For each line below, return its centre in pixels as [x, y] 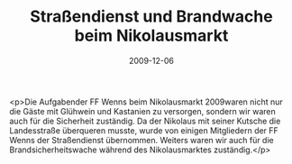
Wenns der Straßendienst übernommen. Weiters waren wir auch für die [141, 140]
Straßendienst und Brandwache [151, 17]
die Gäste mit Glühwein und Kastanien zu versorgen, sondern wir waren [143, 111]
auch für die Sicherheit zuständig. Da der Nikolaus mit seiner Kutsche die [145, 121]
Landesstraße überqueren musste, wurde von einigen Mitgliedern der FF [144, 130]
